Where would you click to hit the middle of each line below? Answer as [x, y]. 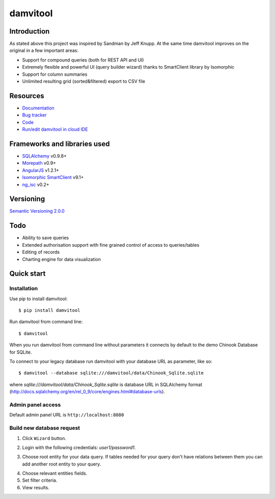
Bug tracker [34, 115]
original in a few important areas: [44, 50]
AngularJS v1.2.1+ [41, 170]
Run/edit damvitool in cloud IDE [55, 129]
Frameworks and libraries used [60, 144]
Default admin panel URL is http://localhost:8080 [67, 415]
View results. [36, 487]
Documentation [38, 108]
